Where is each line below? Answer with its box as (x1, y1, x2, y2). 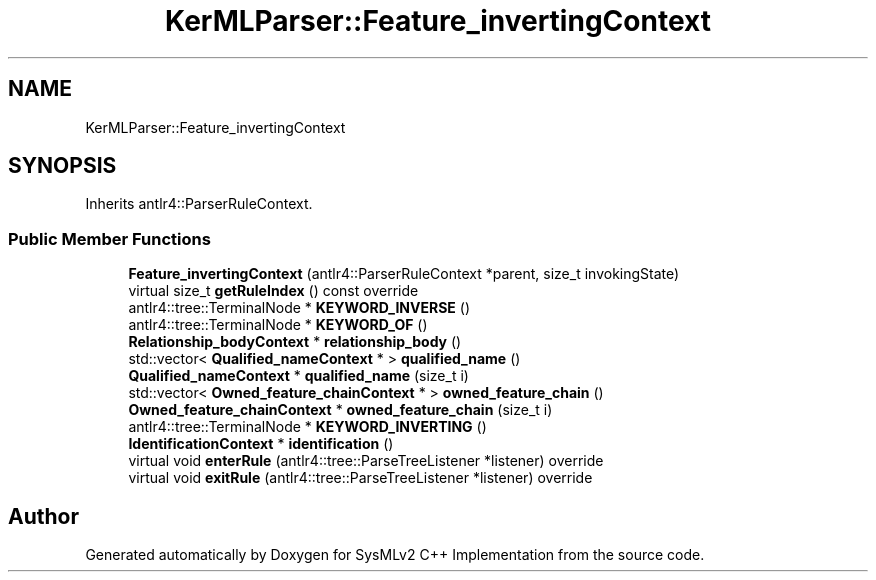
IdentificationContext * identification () (128, 435, 394, 453)
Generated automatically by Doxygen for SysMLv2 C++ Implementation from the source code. (85, 546, 705, 564)
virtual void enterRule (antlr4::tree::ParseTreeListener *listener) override (128, 452, 604, 470)
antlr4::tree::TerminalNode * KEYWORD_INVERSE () (128, 299, 470, 317)
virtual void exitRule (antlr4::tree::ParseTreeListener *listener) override (128, 469, 593, 487)
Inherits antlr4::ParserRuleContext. (85, 195, 313, 213)
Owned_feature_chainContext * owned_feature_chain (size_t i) (128, 401, 553, 419)
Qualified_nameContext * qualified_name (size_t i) (128, 367, 469, 385)
